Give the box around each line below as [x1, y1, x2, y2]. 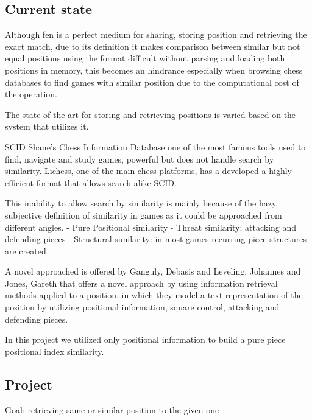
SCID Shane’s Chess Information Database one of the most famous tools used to [5, 140, 306, 153]
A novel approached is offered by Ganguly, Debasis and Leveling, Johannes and [5, 265, 301, 278]
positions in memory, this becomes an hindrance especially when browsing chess [5, 63, 303, 76]
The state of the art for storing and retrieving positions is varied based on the [5, 108, 296, 121]
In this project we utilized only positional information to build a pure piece [5, 333, 286, 346]
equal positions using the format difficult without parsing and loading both [5, 52, 285, 65]
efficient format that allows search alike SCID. [5, 176, 177, 189]
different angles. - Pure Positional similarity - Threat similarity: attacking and [5, 220, 297, 233]
